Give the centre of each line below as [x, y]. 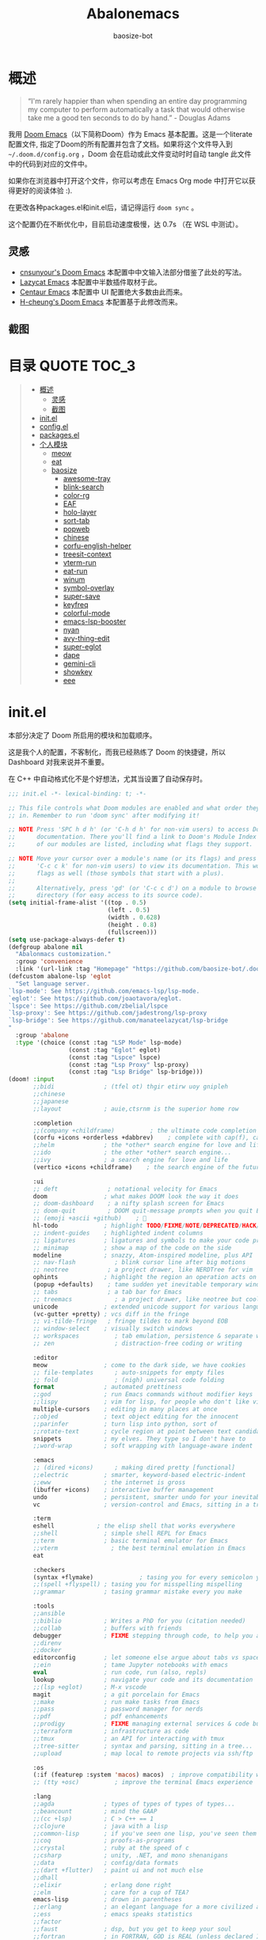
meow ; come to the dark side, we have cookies [139, 1365]
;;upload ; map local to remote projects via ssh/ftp [143, 1753]
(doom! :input [32, 1080]
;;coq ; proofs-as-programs [104, 1841]
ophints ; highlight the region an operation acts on [145, 1278]
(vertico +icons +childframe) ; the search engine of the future [148, 1167]
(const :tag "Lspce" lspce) [114, 1057]
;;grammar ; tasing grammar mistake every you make [138, 1592]
